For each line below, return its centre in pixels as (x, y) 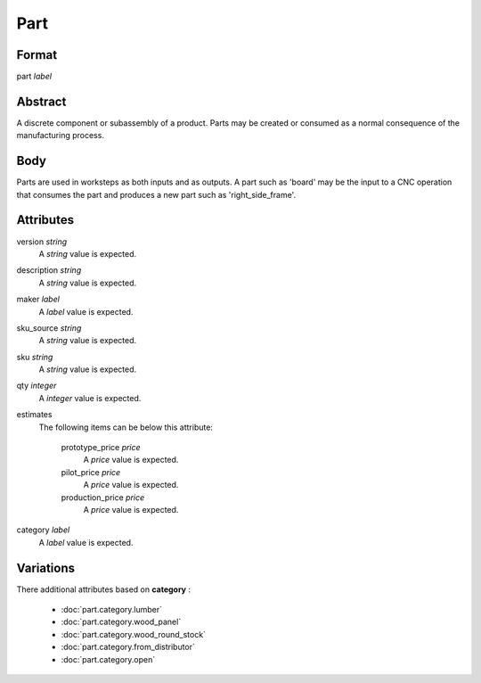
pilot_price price (91, 472)
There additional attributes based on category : (104, 589)
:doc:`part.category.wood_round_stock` (134, 634)
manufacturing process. (60, 136)
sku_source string (49, 328)
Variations (46, 568)
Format (37, 55)
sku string (35, 357)
